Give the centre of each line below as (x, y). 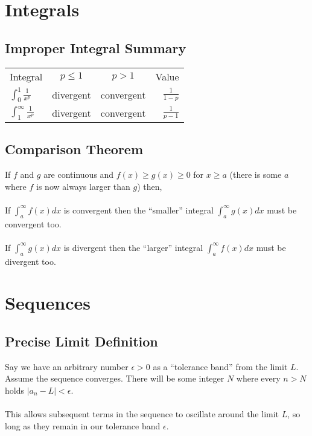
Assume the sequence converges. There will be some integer (115, 378)
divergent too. (30, 261)
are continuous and (79, 174)
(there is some (256, 174)
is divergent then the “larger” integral (133, 247)
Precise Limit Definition (81, 341)
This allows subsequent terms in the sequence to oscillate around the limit (142, 414)
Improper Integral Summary (96, 47)
